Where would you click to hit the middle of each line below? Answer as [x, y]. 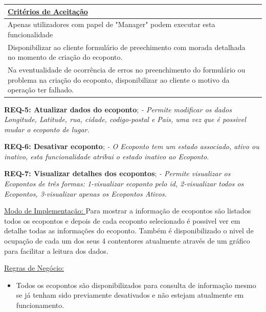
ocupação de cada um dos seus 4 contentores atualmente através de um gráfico [127, 241]
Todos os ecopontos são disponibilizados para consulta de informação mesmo [136, 285]
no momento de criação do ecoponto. [65, 57]
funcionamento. [40, 305]
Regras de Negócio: [34, 268]
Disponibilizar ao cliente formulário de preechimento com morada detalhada [127, 47]
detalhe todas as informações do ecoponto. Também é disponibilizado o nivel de [129, 231]
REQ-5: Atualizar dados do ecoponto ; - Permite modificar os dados [118, 109]
